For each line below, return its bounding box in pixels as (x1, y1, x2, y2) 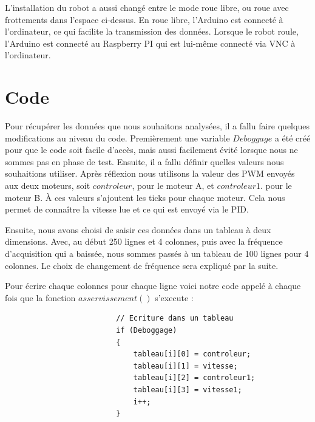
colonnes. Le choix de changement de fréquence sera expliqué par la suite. (5, 259, 279, 271)
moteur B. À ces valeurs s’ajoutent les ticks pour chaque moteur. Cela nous (5, 191, 285, 203)
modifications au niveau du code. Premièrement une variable (5, 131, 230, 144)
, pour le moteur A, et (132, 179, 214, 192)
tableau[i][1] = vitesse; (133, 361, 238, 370)
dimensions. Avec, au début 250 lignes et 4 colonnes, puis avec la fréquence (5, 235, 283, 248)
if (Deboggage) (116, 326, 177, 335)
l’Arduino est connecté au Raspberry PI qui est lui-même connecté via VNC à (5, 36, 296, 49)
